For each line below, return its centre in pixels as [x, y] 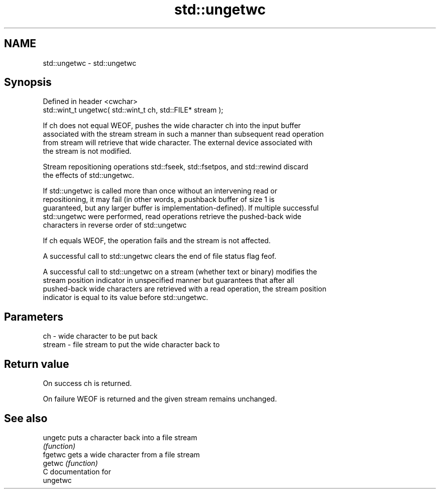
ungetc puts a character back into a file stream [120, 437]
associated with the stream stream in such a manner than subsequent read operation [183, 134]
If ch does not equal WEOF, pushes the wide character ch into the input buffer [172, 126]
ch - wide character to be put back [100, 336]
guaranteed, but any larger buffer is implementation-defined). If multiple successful [181, 208]
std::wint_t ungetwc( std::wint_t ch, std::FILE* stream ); [133, 110]
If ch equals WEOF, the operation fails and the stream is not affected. [157, 241]
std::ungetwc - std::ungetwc [90, 63]
